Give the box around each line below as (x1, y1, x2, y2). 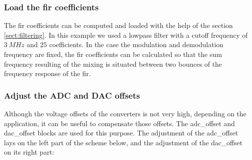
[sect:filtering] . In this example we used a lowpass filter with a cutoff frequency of (4, 29, 248, 40)
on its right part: (4, 147, 54, 157)
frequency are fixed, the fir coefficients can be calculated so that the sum (4, 49, 222, 59)
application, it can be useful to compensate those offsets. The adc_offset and (4, 118, 235, 128)
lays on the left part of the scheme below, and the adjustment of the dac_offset (4, 137, 243, 147)
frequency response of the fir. (4, 68, 91, 79)
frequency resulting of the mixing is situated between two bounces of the (4, 58, 222, 69)
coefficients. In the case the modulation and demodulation (49, 39, 224, 50)
